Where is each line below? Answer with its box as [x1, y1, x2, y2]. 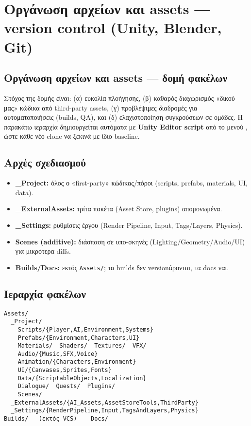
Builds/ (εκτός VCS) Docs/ [4, 415, 108, 423]
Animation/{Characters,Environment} [17, 358, 136, 366]
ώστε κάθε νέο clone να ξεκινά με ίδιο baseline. [4, 131, 140, 141]
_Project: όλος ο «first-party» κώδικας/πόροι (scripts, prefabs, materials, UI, [15, 178, 248, 188]
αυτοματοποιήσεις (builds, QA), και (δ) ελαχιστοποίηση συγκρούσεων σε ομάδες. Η [4, 112, 243, 122]
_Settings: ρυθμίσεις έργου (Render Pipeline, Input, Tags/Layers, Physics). [15, 220, 243, 230]
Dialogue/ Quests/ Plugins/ [17, 383, 116, 390]
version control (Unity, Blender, [4, 18, 222, 37]
